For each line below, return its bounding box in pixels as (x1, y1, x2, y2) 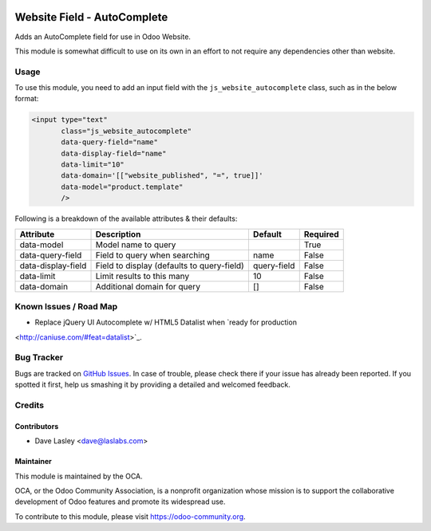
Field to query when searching (95, 250, 211, 261)
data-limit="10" (61, 159, 125, 169)
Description (95, 228, 141, 239)
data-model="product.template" (61, 182, 184, 191)
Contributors (14, 421, 59, 431)
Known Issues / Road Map (14, 301, 118, 312)
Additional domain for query (95, 281, 201, 292)
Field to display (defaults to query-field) (95, 260, 245, 271)
